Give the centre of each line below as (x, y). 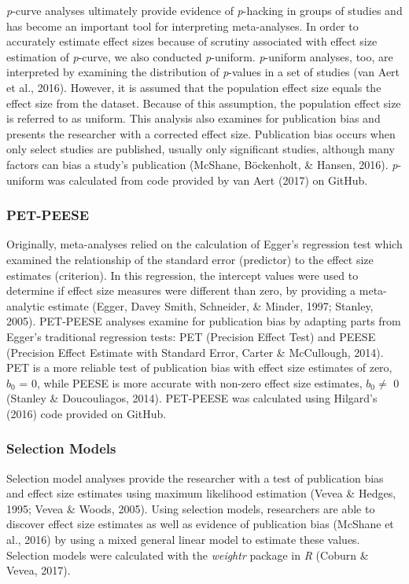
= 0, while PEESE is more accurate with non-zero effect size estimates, (191, 382)
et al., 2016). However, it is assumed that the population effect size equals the (194, 87)
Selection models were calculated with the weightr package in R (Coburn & (188, 555)
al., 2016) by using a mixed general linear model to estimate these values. (183, 540)
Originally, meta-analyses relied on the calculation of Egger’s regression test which (204, 244)
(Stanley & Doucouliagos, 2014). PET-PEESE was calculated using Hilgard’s (192, 398)
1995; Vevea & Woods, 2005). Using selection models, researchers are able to (191, 508)
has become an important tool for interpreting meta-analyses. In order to (182, 26)
